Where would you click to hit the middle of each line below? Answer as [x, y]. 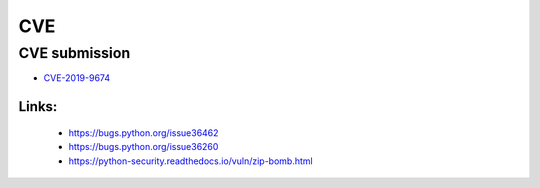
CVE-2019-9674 [76, 78]
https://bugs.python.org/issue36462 [143, 132]
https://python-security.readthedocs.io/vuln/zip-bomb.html [191, 161]
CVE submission [74, 53]
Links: [38, 106]
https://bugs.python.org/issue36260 [143, 147]
